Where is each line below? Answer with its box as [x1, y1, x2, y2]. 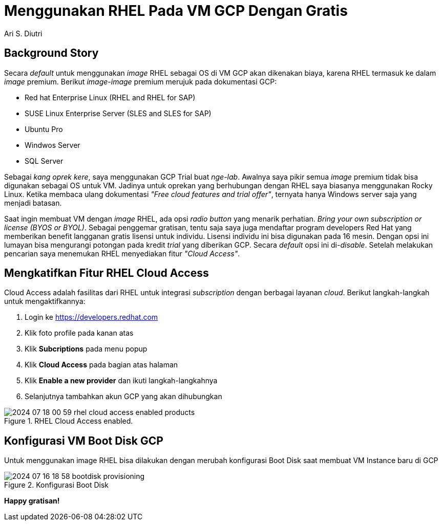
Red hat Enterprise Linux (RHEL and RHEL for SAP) [25, 93, 196, 102]
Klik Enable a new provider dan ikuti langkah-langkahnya [25, 376, 218, 385]
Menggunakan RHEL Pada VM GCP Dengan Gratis [4, 2, 348, 19]
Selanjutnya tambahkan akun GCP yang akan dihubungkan [25, 392, 222, 401]
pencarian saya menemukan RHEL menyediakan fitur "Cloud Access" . [4, 249, 240, 258]
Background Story [4, 47, 99, 60]
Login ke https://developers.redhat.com [25, 313, 158, 322]
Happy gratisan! [4, 496, 60, 506]
